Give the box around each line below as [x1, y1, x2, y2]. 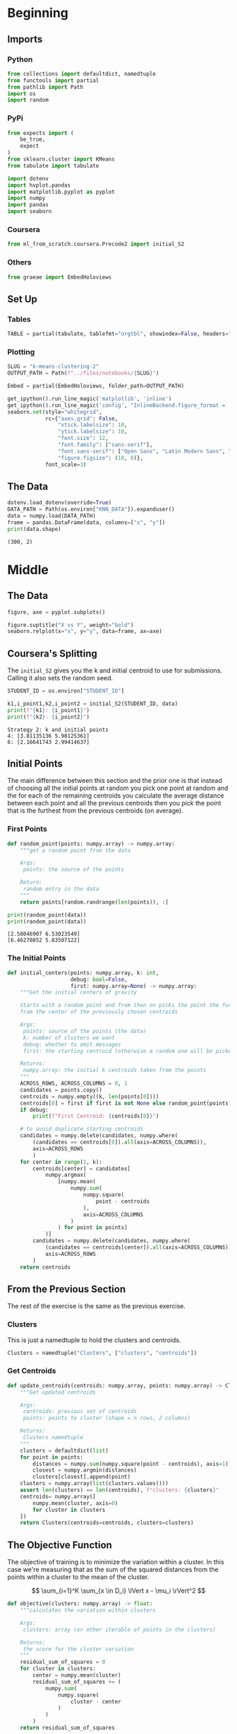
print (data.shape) [7, 525, 61, 533]
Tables [7, 314, 31, 324]
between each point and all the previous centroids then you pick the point [7, 799, 221, 808]
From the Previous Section [7, 1283, 126, 1295]
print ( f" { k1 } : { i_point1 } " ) [7, 706, 90, 714]
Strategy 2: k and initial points [7, 726, 109, 733]
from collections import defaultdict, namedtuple [7, 70, 157, 77]
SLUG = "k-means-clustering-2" [7, 363, 99, 371]
